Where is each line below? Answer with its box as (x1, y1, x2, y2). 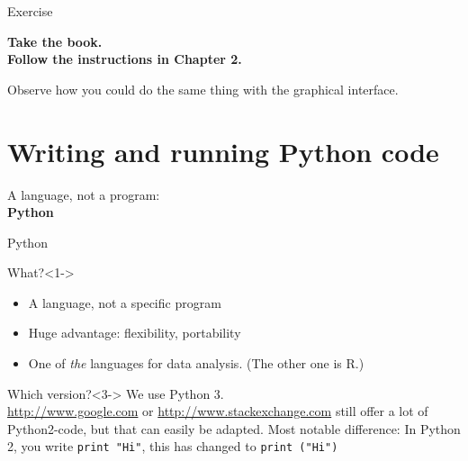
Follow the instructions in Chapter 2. (7, 50, 242, 68)
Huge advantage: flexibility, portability (28, 323, 241, 342)
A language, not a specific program (28, 293, 221, 312)
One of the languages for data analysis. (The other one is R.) (28, 354, 364, 373)
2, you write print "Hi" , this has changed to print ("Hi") (7, 437, 338, 456)
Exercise (7, 2, 53, 20)
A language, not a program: (7, 185, 160, 203)
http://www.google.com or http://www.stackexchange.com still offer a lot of (7, 402, 428, 420)
